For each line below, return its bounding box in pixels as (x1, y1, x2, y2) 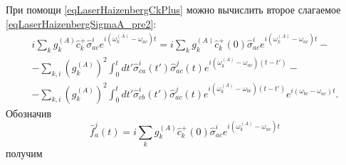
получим (6, 146, 43, 160)
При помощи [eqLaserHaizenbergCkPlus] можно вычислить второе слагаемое (6, 2, 341, 16)
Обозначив (6, 105, 52, 120)
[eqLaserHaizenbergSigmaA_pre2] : (6, 16, 157, 31)
